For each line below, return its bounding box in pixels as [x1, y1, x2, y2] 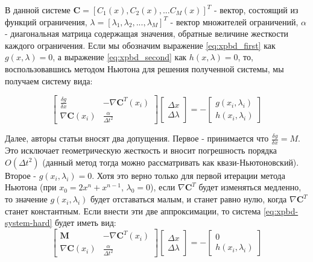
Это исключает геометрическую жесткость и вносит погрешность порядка [5, 144, 277, 157]
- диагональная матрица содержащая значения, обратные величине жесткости [5, 27, 288, 40]
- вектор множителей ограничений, [170, 15, 299, 28]
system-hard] [5, 216, 52, 229]
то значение [5, 193, 48, 205]
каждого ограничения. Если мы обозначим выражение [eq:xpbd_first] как [5, 39, 276, 51]
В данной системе [5, 4, 71, 16]
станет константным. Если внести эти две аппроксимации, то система [5, 204, 261, 217]
